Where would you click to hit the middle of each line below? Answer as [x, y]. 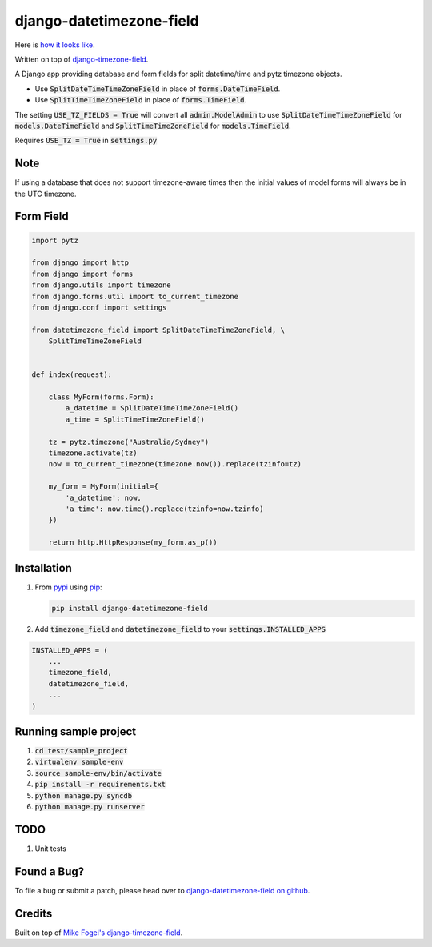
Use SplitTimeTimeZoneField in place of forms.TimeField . [141, 100]
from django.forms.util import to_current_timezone [135, 296]
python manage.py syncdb [83, 795]
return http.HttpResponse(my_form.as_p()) [133, 543]
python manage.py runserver [90, 807]
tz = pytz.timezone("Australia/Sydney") [129, 442]
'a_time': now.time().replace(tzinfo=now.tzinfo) [164, 509]
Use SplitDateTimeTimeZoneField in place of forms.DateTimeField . [158, 89]
